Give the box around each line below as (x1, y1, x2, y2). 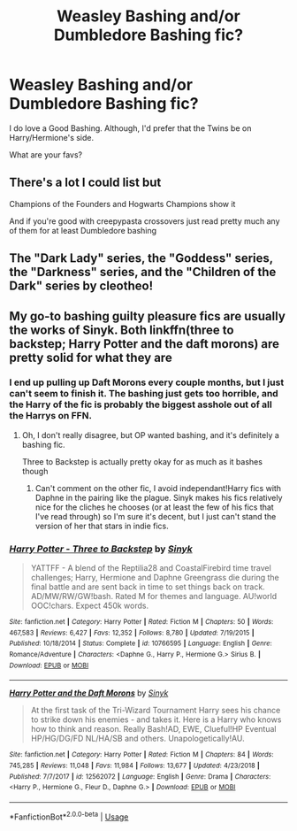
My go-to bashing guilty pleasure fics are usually (9, 308, 286, 324)
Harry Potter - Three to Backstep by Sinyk (9, 542, 193, 555)
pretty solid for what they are (9, 350, 172, 365)
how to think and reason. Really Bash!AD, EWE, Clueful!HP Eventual (30, 724, 277, 735)
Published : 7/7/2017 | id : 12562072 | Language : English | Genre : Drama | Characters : (9, 772, 271, 781)
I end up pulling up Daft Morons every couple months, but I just (9, 376, 285, 389)
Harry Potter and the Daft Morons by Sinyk (9, 688, 169, 698)
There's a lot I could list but (9, 175, 162, 190)
